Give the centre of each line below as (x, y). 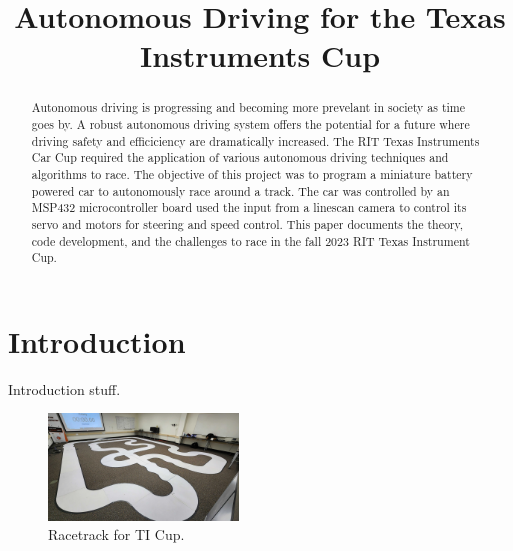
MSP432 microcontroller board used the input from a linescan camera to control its (249, 207)
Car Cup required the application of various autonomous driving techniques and (240, 157)
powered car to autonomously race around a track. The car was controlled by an (240, 190)
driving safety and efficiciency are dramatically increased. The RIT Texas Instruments (255, 140)
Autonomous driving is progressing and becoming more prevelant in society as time (248, 107)
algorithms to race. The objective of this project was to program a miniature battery (252, 173)
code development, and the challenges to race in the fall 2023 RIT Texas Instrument (250, 240)
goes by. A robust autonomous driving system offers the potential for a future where (250, 124)
